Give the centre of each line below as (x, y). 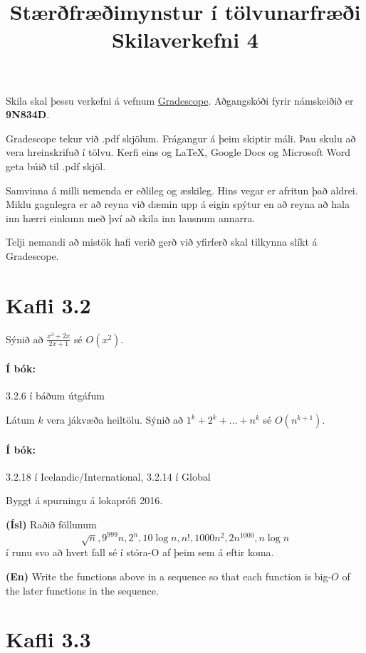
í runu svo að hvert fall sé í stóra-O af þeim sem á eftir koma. (140, 552)
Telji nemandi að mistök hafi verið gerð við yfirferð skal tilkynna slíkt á (162, 242)
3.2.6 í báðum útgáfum (55, 396)
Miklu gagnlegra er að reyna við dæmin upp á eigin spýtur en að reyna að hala (178, 204)
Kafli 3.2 (48, 304)
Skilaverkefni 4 (185, 40)
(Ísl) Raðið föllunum (51, 524)
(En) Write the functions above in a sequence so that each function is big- (169, 576)
